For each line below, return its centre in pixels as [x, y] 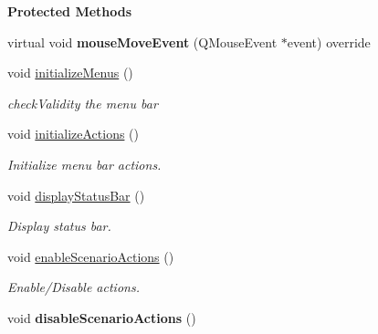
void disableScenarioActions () [102, 317]
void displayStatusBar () [76, 195]
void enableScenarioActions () [91, 256]
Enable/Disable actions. [73, 287]
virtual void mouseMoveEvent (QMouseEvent [142, 42]
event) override [329, 42]
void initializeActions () [73, 134]
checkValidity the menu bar [83, 103]
